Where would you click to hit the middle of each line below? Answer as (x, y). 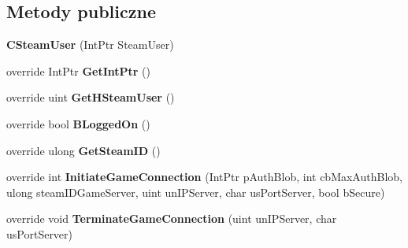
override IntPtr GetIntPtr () (79, 70)
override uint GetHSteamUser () (91, 97)
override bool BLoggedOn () (78, 123)
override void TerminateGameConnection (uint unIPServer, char (172, 218)
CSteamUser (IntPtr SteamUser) (90, 44)
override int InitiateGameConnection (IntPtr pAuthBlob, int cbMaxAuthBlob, (204, 177)
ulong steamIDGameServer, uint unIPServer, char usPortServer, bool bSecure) (196, 192)
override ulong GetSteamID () (83, 150)
